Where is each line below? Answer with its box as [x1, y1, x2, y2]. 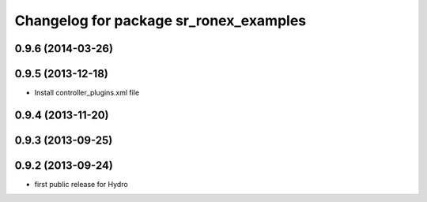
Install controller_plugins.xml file [34, 88, 140, 98]
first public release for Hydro [34, 180, 128, 189]
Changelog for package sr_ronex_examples [14, 12, 307, 29]
